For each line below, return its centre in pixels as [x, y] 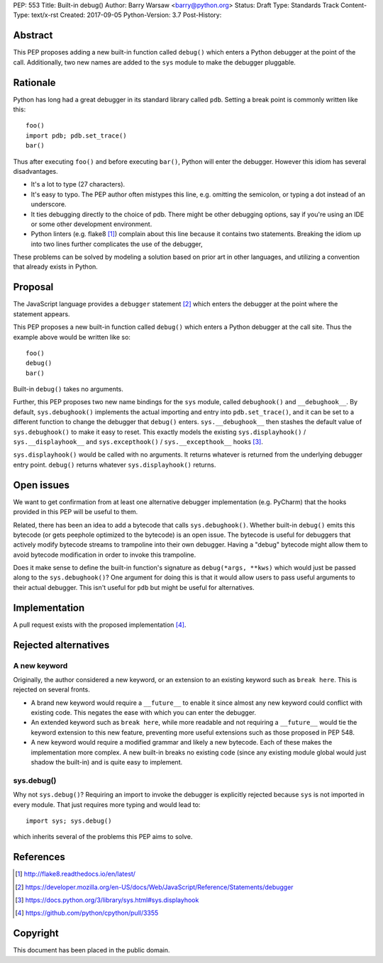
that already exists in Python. [56, 267]
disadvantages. [35, 171]
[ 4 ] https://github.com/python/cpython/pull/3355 [87, 913]
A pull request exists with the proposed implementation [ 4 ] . [100, 625]
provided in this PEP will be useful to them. [76, 512]
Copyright [36, 934]
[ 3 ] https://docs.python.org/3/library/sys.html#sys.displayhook [107, 900]
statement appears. [41, 314]
